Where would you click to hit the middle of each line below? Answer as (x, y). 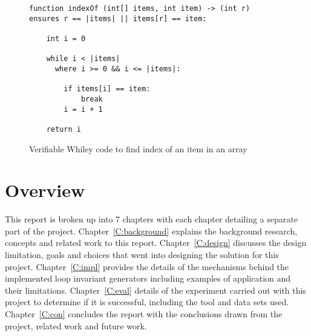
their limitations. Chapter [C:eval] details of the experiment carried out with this (155, 290)
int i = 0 (66, 38)
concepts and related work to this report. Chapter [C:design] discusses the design (156, 243)
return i (64, 129)
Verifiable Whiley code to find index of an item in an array (138, 148)
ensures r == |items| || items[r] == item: (118, 18)
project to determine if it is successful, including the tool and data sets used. (147, 302)
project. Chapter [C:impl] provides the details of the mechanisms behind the (147, 266)
